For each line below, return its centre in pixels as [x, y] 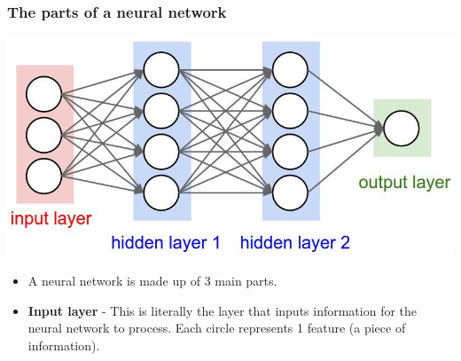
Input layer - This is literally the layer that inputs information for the [223, 310]
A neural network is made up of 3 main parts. [152, 281]
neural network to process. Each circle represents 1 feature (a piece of [217, 328]
